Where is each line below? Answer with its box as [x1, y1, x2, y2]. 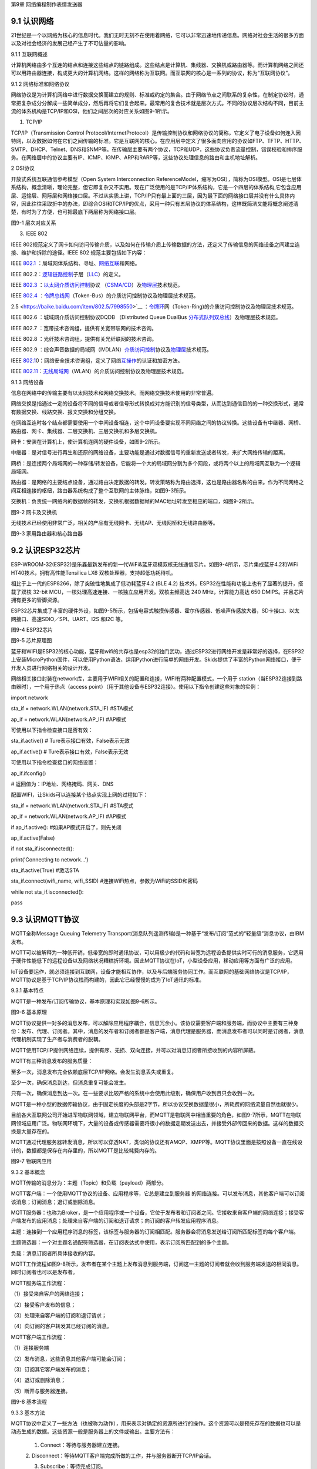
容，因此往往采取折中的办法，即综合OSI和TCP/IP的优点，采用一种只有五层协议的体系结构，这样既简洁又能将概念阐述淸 [11, 200, 299, 207]
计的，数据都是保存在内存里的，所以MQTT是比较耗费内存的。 [11, 1146, 160, 1154]
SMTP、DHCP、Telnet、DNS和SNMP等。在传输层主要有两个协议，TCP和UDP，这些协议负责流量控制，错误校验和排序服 [11, 146, 302, 153]
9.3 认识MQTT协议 [11, 914, 79, 925]
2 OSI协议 [11, 165, 35, 172]
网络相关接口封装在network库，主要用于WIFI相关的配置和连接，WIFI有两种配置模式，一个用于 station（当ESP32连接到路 [11, 675, 302, 682]
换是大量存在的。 [11, 1128, 52, 1135]
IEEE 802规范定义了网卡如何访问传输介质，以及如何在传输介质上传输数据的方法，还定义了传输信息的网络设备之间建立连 [11, 241, 300, 248]
